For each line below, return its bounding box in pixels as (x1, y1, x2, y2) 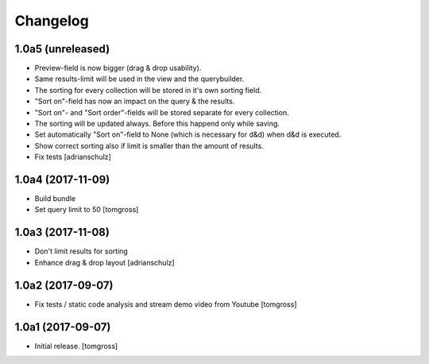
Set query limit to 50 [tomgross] (34, 205, 139, 215)
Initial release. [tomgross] (34, 341, 118, 350)
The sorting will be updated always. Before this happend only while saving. (34, 119, 280, 129)
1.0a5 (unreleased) (14, 42, 110, 56)
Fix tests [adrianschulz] (34, 152, 111, 162)
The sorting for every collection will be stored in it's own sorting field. (34, 85, 262, 95)
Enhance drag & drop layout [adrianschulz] (34, 258, 175, 267)
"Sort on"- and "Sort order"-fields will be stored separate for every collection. (34, 107, 289, 117)
